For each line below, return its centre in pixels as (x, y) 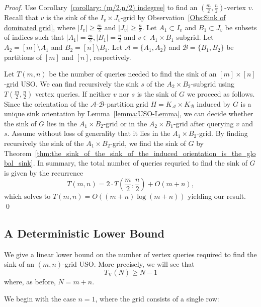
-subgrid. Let (194, 37)
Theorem (18, 153)
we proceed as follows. (221, 93)
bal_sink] (19, 163)
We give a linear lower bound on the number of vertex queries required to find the (130, 254)
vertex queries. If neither (73, 93)
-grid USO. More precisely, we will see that (128, 264)
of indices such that (34, 37)
